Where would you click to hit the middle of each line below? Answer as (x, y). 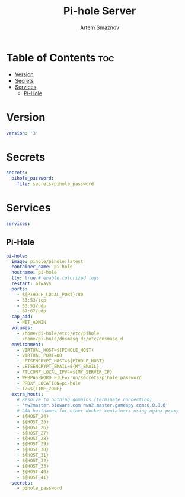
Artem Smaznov (100, 27)
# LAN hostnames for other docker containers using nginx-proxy (98, 411)
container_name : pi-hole (42, 267)
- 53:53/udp (31, 306)
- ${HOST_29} (33, 444)
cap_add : (22, 317)
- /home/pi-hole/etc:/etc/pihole (58, 333)
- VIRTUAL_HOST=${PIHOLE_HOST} (55, 350)
